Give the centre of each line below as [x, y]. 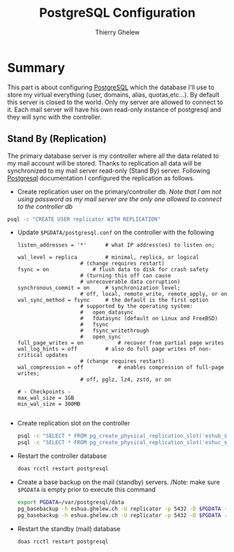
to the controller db [45, 206]
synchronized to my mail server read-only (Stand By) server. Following [109, 170]
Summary [36, 67]
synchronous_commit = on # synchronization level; [99, 288]
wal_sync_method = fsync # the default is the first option [113, 300]
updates [57, 355]
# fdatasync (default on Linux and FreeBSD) [149, 319]
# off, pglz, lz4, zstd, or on [125, 380]
